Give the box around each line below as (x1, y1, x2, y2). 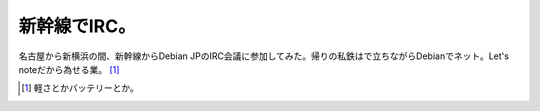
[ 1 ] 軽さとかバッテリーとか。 (21, 82, 140, 94)
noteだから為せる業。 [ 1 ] (18, 63, 120, 75)
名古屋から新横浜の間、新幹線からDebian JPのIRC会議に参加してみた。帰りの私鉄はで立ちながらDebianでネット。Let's (18, 50, 510, 62)
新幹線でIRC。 (18, 15, 136, 37)
